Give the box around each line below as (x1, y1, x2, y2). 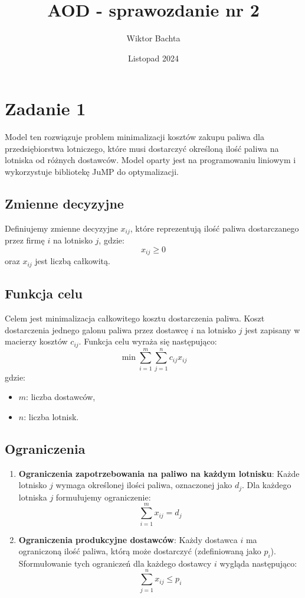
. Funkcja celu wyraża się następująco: (78, 335, 217, 347)
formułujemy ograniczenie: (55, 490, 151, 503)
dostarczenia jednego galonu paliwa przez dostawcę (5, 323, 188, 336)
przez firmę (5, 234, 45, 246)
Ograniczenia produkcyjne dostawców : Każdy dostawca (18, 533, 238, 545)
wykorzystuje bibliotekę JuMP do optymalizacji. (5, 165, 179, 178)
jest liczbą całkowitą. (35, 255, 110, 267)
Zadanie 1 (5, 96, 86, 121)
